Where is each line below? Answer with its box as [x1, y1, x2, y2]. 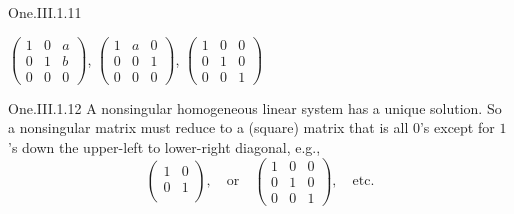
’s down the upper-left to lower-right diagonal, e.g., [8, 136, 321, 157]
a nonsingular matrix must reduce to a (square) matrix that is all [8, 117, 409, 138]
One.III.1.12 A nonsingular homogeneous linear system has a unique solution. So [8, 97, 502, 118]
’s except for [419, 117, 495, 138]
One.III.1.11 [8, 2, 82, 22]
